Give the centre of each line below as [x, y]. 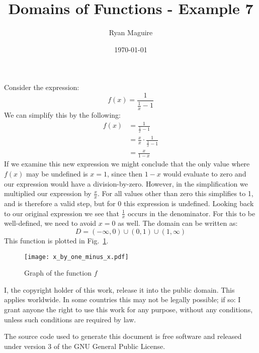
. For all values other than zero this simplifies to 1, [175, 193]
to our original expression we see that [62, 213]
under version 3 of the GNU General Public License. [85, 346]
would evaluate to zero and [205, 173]
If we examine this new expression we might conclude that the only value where [127, 164]
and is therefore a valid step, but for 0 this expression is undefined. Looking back [129, 203]
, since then [125, 173]
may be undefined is [57, 173]
